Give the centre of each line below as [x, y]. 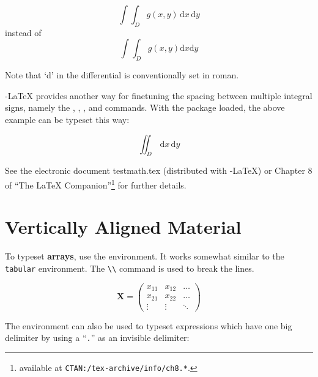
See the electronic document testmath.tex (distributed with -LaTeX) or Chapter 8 [159, 170]
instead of [23, 32]
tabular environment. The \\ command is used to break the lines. [130, 268]
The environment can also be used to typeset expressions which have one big [149, 325]
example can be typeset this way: [67, 119]
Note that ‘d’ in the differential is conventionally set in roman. [122, 75]
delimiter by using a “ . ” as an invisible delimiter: [97, 338]
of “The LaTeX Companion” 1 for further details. [96, 184]
